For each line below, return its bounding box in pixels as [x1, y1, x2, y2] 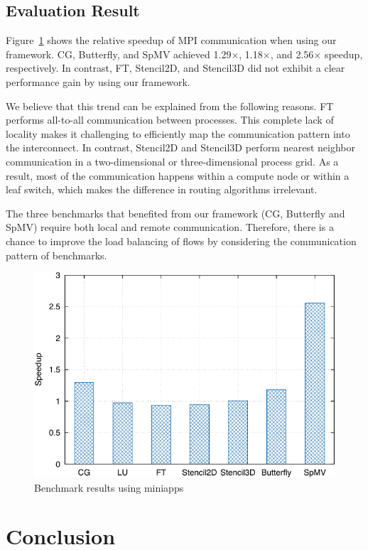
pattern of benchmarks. [6, 247, 107, 262]
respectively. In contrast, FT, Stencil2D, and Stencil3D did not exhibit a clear [6, 60, 345, 75]
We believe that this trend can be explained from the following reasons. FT [6, 98, 334, 113]
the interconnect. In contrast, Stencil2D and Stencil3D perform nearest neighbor [6, 140, 355, 155]
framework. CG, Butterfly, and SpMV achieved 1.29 [6, 46, 232, 61]
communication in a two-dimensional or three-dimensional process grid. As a [6, 153, 339, 168]
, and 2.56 [270, 46, 314, 61]
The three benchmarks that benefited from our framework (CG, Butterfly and [6, 205, 345, 220]
